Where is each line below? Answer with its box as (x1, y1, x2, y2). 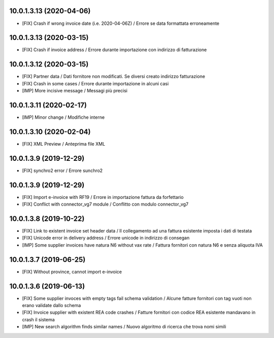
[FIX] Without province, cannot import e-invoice (22, 268, 122, 275)
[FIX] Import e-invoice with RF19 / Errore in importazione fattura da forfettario (22, 194, 184, 200)
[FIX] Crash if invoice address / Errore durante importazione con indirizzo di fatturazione (22, 47, 207, 53)
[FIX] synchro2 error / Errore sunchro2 (22, 167, 103, 174)
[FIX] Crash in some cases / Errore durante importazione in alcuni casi (22, 80, 169, 86)
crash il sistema (22, 316, 55, 322)
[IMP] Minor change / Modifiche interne (22, 114, 105, 120)
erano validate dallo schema (22, 302, 81, 309)
